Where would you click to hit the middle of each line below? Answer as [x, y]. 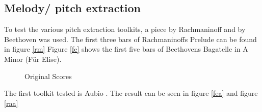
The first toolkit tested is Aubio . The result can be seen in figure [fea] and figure [131, 93]
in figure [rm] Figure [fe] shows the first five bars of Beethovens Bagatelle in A [126, 49]
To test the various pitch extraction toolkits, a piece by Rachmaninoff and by [125, 29]
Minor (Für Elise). [33, 59]
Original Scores [48, 76]
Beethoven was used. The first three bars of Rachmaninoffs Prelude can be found [130, 39]
